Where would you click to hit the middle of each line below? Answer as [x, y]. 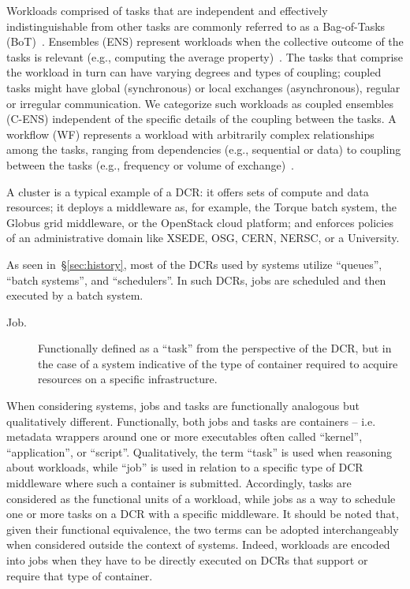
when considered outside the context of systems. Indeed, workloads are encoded [198, 544]
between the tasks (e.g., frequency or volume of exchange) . [150, 164]
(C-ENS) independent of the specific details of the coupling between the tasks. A [201, 119]
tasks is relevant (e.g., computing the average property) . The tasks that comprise [205, 56]
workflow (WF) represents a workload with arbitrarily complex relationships [190, 134]
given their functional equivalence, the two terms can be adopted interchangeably [203, 529]
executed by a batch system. [75, 295]
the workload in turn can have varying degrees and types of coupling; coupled [194, 72]
